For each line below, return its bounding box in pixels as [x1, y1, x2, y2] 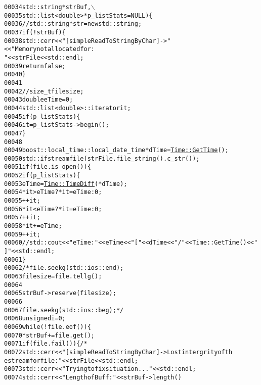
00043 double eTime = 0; [4, 96, 73, 104]
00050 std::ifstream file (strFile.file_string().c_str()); [4, 155, 200, 162]
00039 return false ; [4, 62, 66, 70]
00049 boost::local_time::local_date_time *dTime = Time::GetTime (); [4, 147, 229, 154]
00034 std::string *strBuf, [4, 4, 91, 11]
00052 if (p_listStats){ [4, 172, 80, 179]
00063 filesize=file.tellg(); [4, 273, 102, 280]
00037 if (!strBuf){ [4, 28, 66, 36]
